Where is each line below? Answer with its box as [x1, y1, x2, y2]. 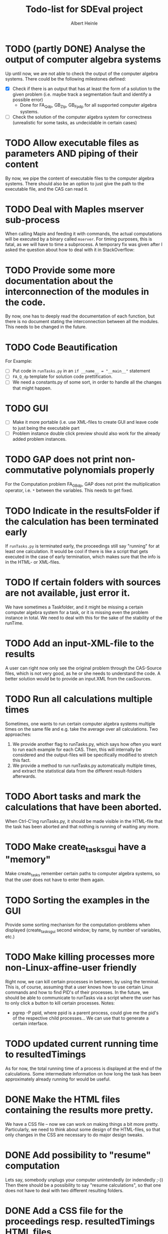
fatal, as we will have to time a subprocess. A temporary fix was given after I [5, 242, 163, 248]
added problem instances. [12, 436, 67, 442]
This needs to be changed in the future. [5, 324, 87, 330]
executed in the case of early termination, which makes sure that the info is [5, 554, 160, 560]
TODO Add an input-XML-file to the [5, 638, 154, 649]
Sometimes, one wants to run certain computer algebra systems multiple [5, 721, 155, 727]
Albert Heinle [71, 20, 98, 26]
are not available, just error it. [5, 587, 130, 599]
